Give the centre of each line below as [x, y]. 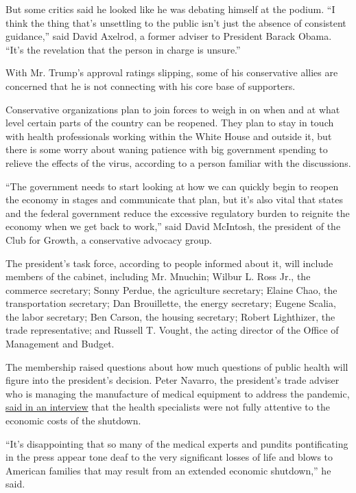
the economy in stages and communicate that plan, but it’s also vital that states [174, 199]
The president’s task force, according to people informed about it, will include [169, 263]
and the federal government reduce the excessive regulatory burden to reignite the [178, 213]
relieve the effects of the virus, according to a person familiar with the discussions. [178, 162]
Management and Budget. [60, 344]
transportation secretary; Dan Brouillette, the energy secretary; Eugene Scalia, [171, 303]
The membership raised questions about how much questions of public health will [177, 366]
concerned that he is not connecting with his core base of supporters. [151, 85]
